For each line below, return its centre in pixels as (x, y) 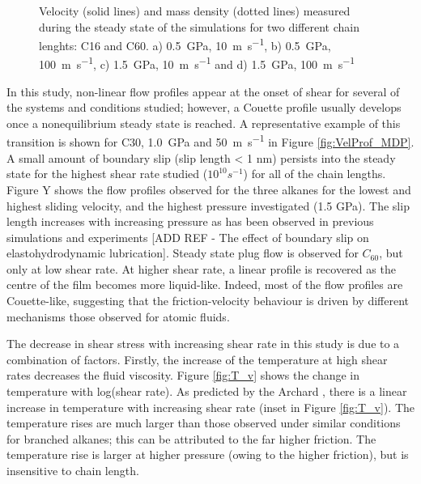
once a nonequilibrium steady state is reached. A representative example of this (204, 123)
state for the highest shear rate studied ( (107, 174)
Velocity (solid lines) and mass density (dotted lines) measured (195, 11)
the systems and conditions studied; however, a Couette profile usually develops (204, 107)
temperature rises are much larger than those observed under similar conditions (204, 423)
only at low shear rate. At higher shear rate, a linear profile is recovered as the (201, 268)
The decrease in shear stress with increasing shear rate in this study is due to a (203, 344)
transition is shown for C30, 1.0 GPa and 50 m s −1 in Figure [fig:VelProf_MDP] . (210, 141)
